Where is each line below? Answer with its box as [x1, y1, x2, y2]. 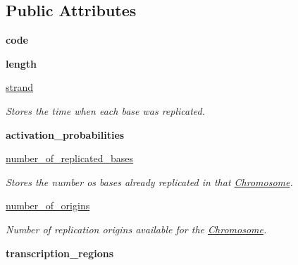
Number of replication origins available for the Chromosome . [6, 221, 267, 236]
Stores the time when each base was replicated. [6, 103, 206, 118]
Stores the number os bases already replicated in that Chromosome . [6, 174, 293, 189]
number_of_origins [6, 198, 90, 213]
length [6, 56, 37, 70]
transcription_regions [6, 245, 113, 260]
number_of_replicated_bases [6, 151, 134, 166]
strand [6, 80, 34, 94]
